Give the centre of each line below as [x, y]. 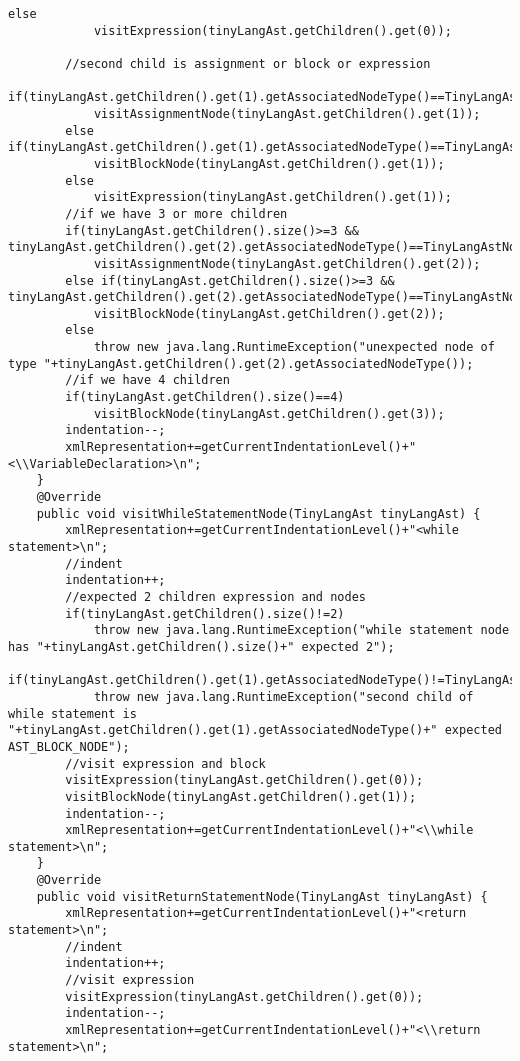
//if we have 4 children [147, 380]
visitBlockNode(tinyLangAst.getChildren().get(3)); [269, 413]
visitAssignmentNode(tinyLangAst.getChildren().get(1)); [287, 113]
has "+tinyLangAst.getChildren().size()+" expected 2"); [201, 646]
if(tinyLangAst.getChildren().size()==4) [205, 397]
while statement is [72, 713]
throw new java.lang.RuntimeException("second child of [283, 696]
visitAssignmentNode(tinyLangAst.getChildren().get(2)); [287, 263]
